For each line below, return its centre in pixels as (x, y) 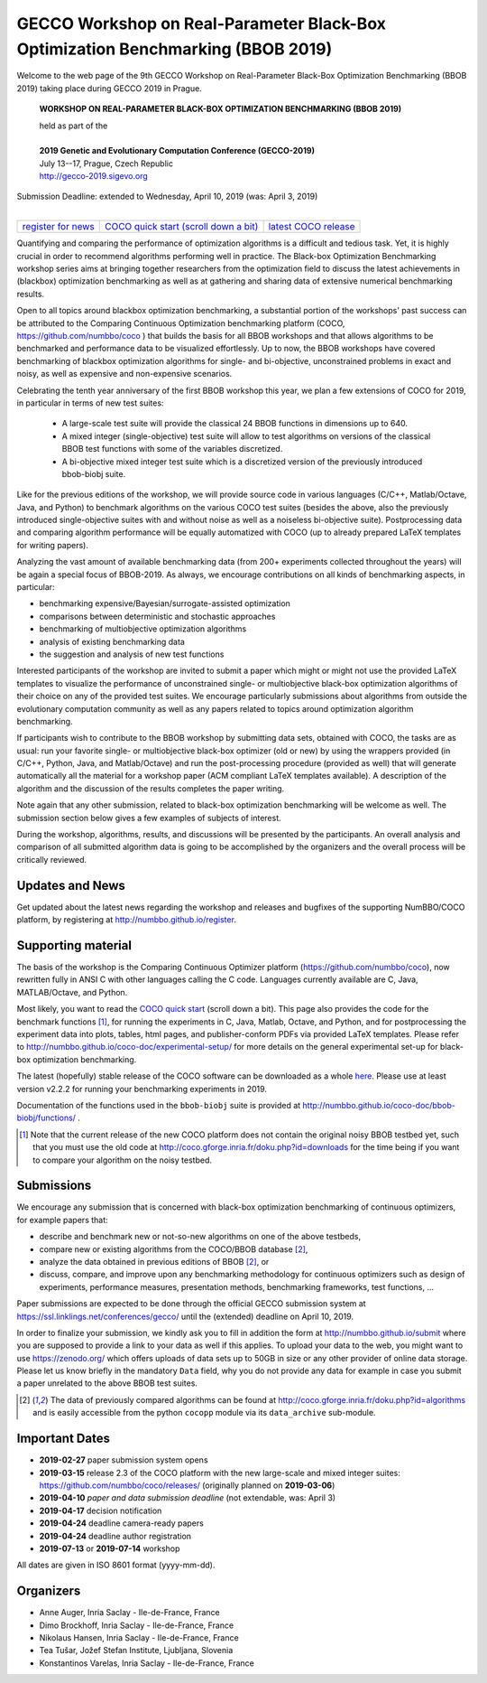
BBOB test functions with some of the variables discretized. (172, 449)
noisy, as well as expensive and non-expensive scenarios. (124, 374)
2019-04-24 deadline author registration (115, 1536)
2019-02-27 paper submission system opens (124, 1460)
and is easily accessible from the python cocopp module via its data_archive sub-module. (204, 1413)
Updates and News (71, 885)
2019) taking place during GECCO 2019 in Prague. (109, 88)
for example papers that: (62, 1220)
